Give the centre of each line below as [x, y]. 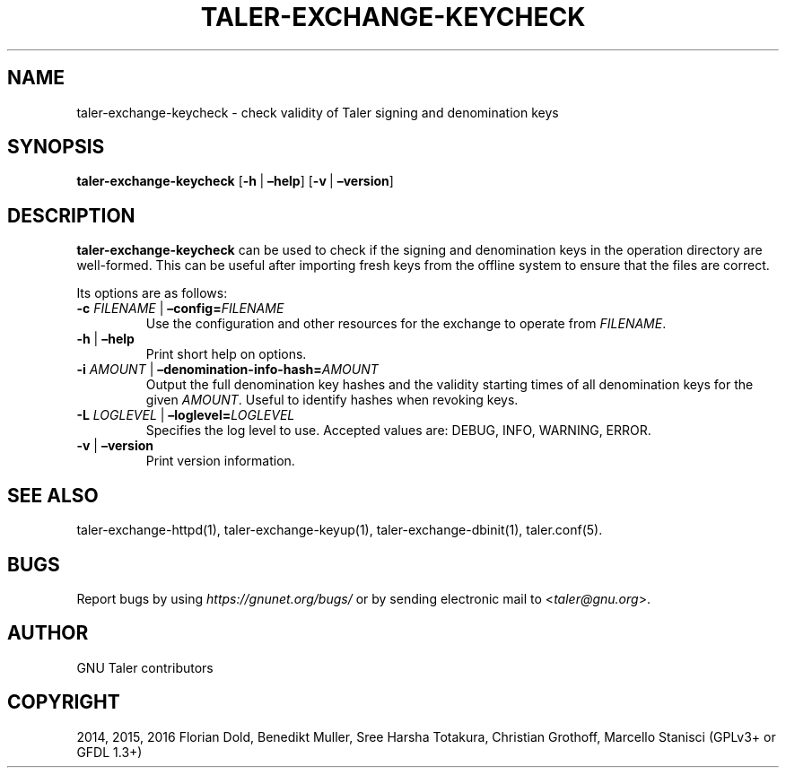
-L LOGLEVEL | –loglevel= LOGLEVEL [186, 415]
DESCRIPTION [71, 215]
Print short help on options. [226, 354]
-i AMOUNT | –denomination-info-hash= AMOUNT [227, 370]
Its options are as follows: [152, 293]
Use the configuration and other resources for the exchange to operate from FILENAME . [406, 324]
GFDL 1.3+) [109, 752]
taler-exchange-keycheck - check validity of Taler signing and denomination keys [318, 112]
